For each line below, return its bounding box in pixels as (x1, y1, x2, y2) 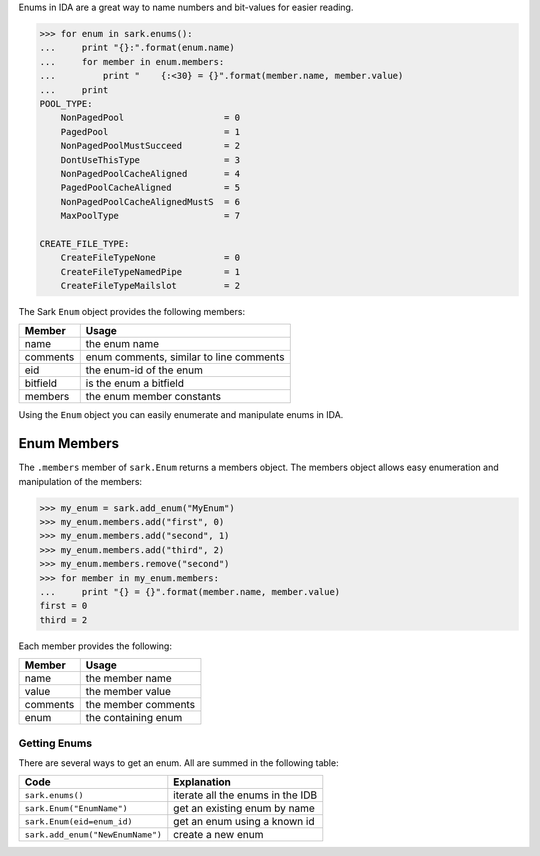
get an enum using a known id (173, 815, 315, 829)
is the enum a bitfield (85, 376, 185, 390)
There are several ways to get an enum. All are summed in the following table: (18, 756, 339, 769)
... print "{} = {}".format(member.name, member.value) (39, 586, 341, 598)
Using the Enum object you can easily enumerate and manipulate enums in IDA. (18, 409, 344, 421)
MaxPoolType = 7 (60, 210, 240, 222)
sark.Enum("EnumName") (24, 803, 129, 814)
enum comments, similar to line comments (85, 350, 285, 364)
